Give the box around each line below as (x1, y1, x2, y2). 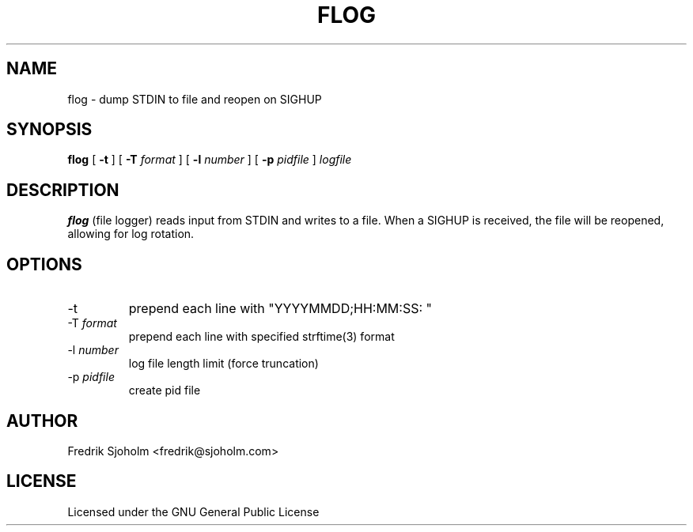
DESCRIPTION (6, 179, 119, 200)
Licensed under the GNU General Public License (67, 504, 320, 519)
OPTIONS (6, 254, 82, 274)
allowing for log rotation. (67, 227, 195, 241)
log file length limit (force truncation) (128, 357, 319, 371)
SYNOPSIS (6, 119, 93, 140)
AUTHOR (6, 410, 78, 431)
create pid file (128, 383, 201, 398)
